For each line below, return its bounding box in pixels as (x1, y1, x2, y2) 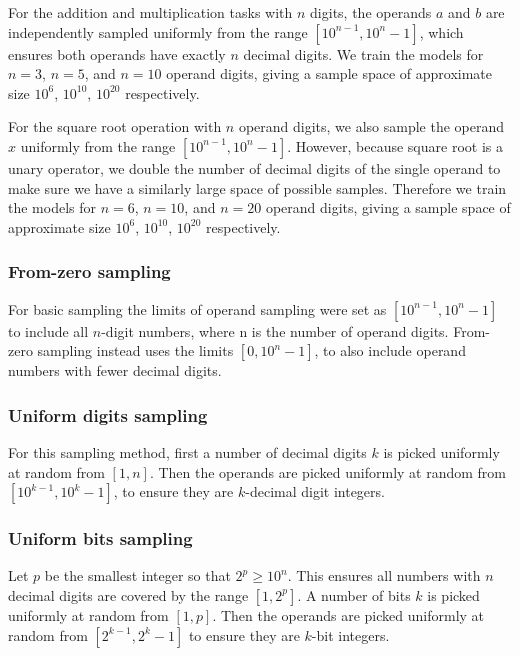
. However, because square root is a (287, 135, 503, 156)
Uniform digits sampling (8, 402, 208, 427)
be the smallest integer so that (44, 565, 231, 586)
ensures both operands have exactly (8, 43, 226, 64)
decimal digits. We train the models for (243, 43, 484, 64)
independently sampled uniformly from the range (8, 21, 308, 42)
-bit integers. (311, 624, 390, 645)
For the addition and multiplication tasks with (8, 2, 293, 22)
